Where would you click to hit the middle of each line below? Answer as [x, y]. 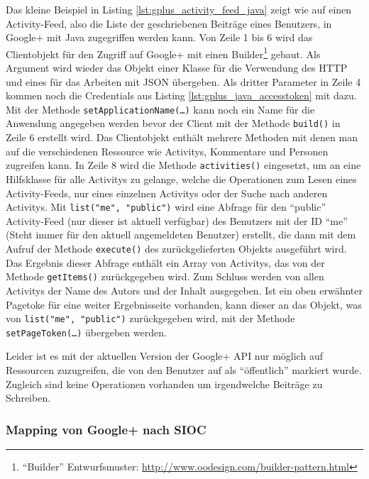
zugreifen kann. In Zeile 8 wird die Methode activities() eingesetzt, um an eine [183, 165]
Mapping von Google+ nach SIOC [106, 429]
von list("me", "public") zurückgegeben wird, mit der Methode [150, 318]
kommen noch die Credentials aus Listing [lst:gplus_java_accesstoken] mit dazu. [181, 95]
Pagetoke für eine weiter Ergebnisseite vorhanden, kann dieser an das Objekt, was [184, 304]
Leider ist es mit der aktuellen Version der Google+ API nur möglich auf [164, 356]
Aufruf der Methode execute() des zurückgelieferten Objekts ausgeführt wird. [176, 248]
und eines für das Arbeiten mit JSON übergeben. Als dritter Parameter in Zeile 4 [183, 81]
